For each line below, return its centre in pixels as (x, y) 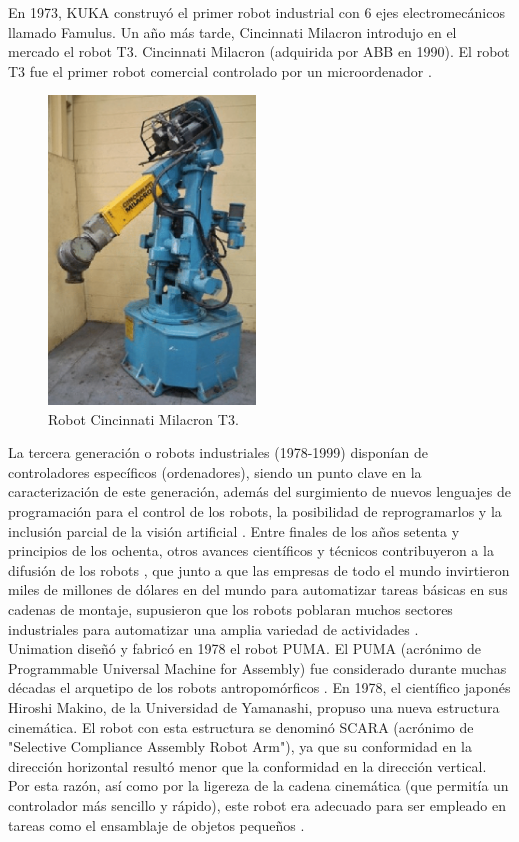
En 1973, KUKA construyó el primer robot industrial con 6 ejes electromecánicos (256, 12)
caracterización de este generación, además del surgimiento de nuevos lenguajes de (259, 491)
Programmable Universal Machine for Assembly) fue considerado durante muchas (257, 667)
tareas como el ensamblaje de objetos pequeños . (156, 824)
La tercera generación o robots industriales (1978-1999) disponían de (218, 452)
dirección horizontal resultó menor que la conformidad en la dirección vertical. (247, 765)
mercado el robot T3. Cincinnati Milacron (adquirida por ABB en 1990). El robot (259, 51)
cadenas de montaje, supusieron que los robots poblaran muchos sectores (230, 608)
